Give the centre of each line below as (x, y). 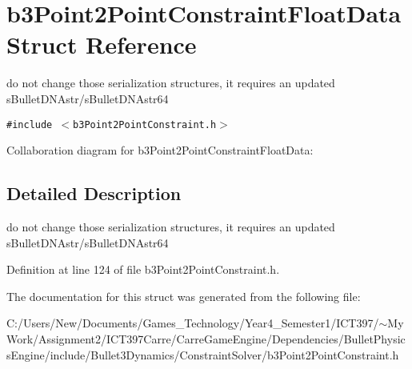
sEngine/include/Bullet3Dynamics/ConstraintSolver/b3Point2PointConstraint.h (203, 354)
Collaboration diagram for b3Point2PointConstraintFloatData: (160, 150)
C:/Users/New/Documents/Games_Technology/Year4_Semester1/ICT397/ (193, 323)
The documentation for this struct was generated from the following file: (184, 296)
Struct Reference (102, 44)
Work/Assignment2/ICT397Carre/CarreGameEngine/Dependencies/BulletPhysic (206, 338)
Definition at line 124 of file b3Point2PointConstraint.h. (143, 269)
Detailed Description (94, 193)
